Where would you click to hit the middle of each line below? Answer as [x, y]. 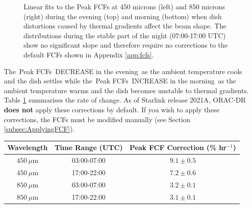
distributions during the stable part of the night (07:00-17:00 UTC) [125, 35]
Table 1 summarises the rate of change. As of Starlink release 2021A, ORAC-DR [125, 100]
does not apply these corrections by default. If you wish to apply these [112, 109]
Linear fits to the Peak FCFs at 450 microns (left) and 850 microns [124, 6]
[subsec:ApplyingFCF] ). [39, 129]
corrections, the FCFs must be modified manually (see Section [97, 119]
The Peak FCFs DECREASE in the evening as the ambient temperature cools [123, 71]
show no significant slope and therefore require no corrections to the [126, 45]
